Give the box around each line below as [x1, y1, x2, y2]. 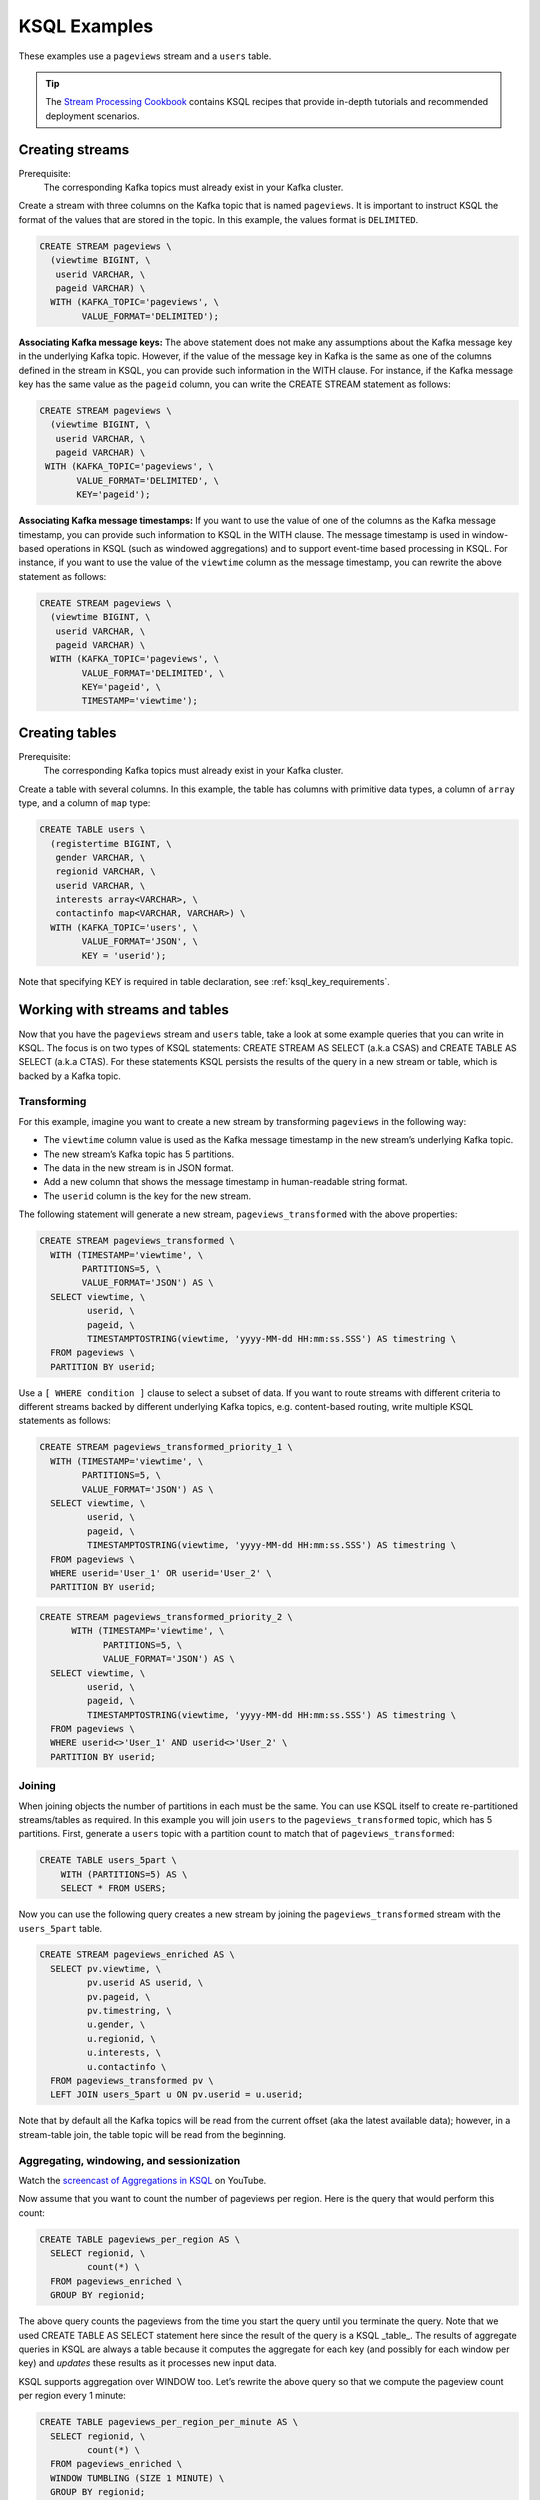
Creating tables [18, 724, 117, 741]
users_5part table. [18, 1922, 103, 1934]
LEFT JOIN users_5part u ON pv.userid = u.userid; [50, 2089, 304, 2100]
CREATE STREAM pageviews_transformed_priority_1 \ [39, 1441, 294, 1453]
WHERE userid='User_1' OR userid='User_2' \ [50, 1567, 272, 1579]
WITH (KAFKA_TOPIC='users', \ [50, 921, 199, 933]
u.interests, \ [86, 2047, 162, 2059]
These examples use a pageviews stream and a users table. [18, 50, 272, 62]
